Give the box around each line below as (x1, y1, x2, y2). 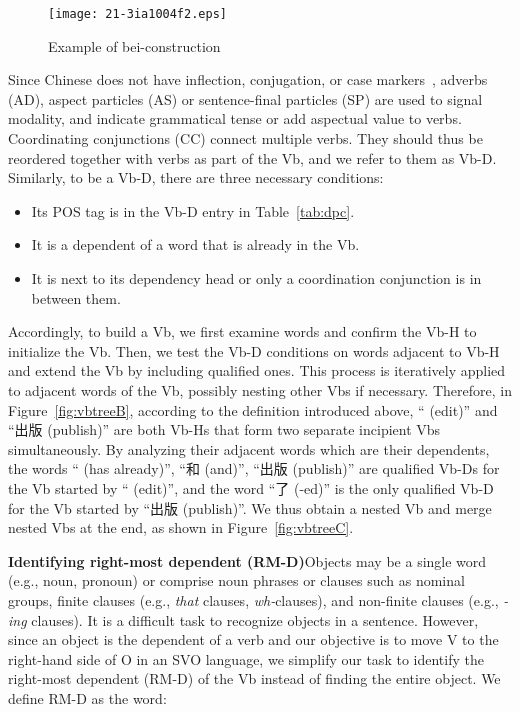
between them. (31, 287, 121, 308)
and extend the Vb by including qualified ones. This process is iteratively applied (8, 360, 506, 381)
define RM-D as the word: (8, 687, 167, 708)
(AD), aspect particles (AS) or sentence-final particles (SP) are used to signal (8, 88, 483, 109)
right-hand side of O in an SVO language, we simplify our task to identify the (8, 648, 484, 669)
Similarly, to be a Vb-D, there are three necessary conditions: (8, 167, 384, 188)
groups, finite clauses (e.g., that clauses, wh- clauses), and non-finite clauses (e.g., (8, 589, 499, 610)
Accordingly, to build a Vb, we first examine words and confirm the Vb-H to (8, 321, 477, 342)
